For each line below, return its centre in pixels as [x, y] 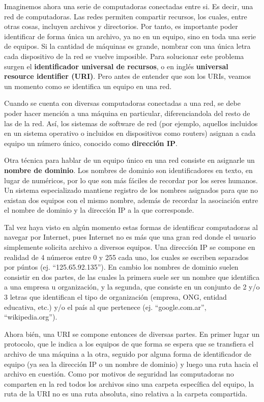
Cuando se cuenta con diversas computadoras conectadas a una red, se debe [122, 103]
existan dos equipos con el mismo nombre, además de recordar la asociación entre [131, 200]
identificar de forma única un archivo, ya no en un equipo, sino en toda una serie [130, 36]
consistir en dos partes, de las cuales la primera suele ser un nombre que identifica [132, 277]
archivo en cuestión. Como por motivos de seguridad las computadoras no [119, 374]
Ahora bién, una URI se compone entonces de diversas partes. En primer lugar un [132, 334]
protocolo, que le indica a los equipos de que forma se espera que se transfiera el [129, 344]
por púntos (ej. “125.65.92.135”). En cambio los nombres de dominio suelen [121, 267]
